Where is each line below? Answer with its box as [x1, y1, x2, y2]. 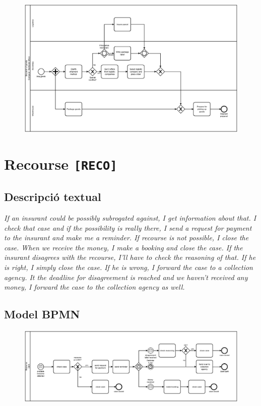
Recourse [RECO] [4, 154, 117, 174]
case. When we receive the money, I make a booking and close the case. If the [4, 242, 243, 252]
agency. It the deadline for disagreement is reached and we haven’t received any [4, 272, 248, 282]
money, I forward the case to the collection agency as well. [4, 282, 185, 292]
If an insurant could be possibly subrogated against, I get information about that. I [4, 212, 256, 223]
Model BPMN [4, 306, 80, 322]
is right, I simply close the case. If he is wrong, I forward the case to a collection [4, 261, 253, 272]
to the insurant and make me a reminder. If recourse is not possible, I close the [4, 232, 249, 243]
